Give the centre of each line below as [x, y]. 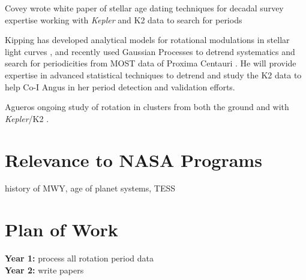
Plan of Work [61, 229]
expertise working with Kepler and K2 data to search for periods [124, 19]
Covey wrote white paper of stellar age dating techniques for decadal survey [144, 8]
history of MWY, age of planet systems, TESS [90, 188]
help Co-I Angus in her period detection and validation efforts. [120, 86]
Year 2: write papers [44, 270]
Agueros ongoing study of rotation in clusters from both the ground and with [147, 107]
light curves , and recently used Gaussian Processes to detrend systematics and [150, 51]
